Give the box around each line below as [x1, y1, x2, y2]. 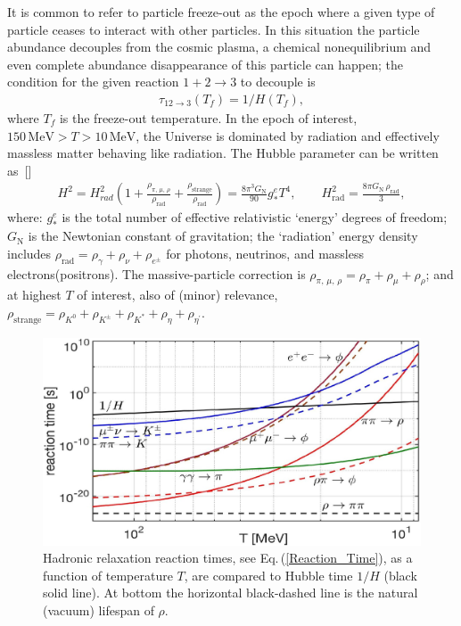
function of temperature [43, 565, 173, 584]
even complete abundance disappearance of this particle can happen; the [7, 54, 403, 73]
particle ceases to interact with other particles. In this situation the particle [7, 20, 420, 38]
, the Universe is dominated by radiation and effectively [136, 126, 440, 144]
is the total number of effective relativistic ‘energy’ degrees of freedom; [62, 208, 448, 227]
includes [7, 243, 52, 262]
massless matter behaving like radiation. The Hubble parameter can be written [7, 144, 439, 162]
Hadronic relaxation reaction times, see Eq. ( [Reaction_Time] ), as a [43, 548, 413, 567]
